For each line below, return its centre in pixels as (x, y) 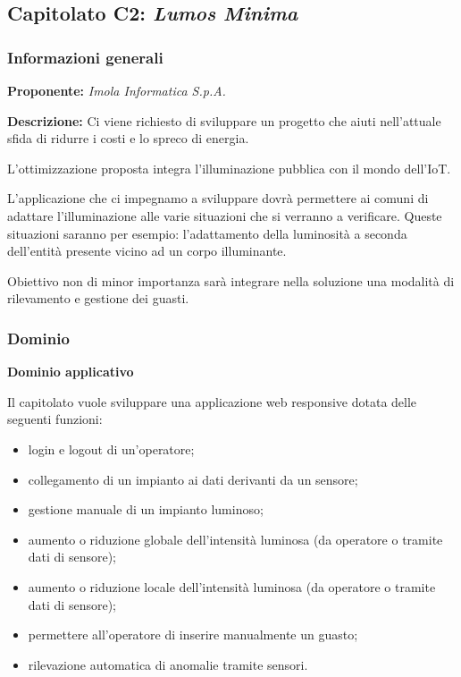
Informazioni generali (85, 57)
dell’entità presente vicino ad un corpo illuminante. (147, 251)
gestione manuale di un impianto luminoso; (146, 509)
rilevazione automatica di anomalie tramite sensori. (168, 664)
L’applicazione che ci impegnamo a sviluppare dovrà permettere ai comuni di (218, 198)
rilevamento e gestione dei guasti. (98, 298)
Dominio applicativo (71, 372)
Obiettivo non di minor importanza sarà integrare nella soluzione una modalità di (231, 280)
